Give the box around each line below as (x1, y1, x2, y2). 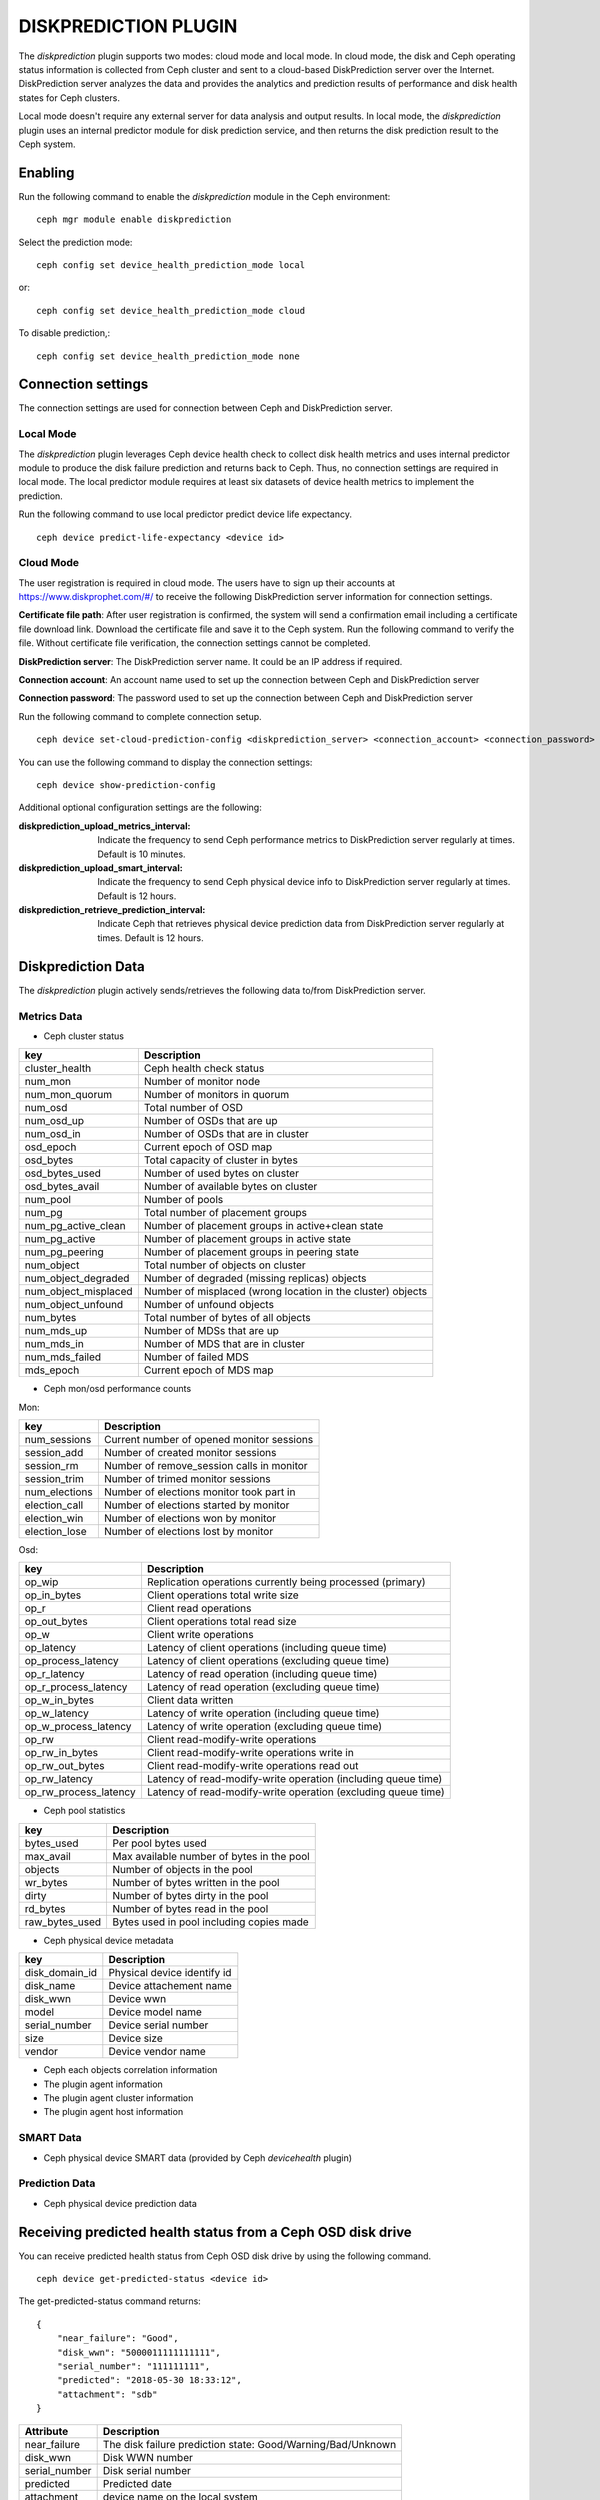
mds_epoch (24, 1363, 80, 1377)
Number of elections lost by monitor (103, 1525, 274, 1539)
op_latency (24, 1641, 77, 1655)
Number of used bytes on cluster (143, 1166, 300, 1180)
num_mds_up (24, 1324, 88, 1338)
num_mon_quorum (24, 1088, 113, 1102)
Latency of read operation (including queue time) (146, 1667, 378, 1681)
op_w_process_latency (24, 1720, 132, 1734)
